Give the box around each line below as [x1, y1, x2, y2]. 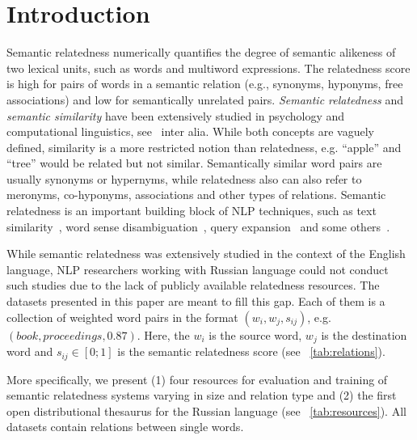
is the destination [321, 326, 407, 343]
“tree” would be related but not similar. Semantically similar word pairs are [6, 154, 382, 171]
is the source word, [208, 326, 302, 343]
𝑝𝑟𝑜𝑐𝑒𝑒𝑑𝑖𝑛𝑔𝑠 [43, 330, 103, 342]
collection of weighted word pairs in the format [6, 308, 238, 325]
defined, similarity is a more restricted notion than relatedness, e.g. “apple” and [6, 138, 402, 155]
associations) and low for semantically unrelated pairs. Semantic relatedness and [6, 91, 403, 108]
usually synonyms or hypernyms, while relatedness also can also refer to [6, 170, 362, 187]
